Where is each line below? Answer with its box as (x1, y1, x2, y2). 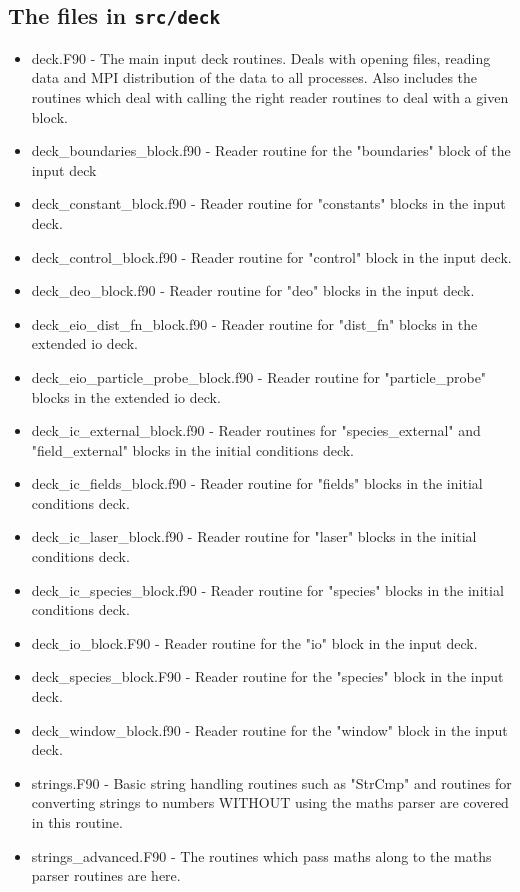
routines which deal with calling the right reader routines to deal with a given (31, 86, 509, 107)
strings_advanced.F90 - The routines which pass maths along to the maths (31, 845, 492, 866)
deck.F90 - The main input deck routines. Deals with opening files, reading (31, 47, 491, 68)
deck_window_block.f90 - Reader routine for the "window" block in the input (31, 719, 508, 740)
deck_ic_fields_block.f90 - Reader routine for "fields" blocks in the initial (31, 473, 483, 494)
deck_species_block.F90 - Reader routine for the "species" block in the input (31, 666, 504, 687)
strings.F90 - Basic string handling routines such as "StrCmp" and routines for (31, 772, 512, 793)
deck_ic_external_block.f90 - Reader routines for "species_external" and (31, 420, 481, 441)
